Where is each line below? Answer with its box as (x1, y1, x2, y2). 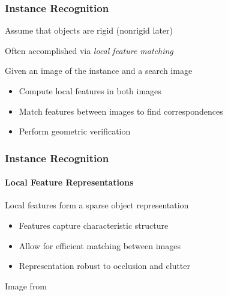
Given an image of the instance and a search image (5, 64, 193, 77)
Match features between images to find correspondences (19, 104, 223, 117)
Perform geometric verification (19, 125, 131, 137)
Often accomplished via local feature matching (5, 44, 173, 56)
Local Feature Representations (5, 176, 134, 189)
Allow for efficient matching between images (19, 239, 181, 252)
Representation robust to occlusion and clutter (19, 259, 191, 272)
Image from (5, 279, 47, 292)
